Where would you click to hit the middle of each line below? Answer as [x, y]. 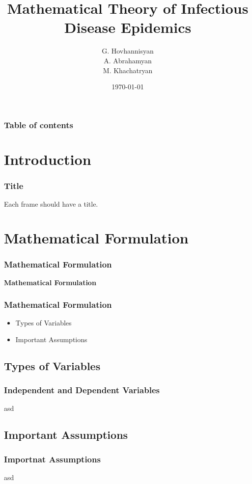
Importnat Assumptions [52, 459]
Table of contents [39, 124]
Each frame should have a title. [51, 204]
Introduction [48, 159]
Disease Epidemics [128, 27]
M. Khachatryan [128, 70]
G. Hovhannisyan [128, 51]
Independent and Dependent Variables [82, 390]
